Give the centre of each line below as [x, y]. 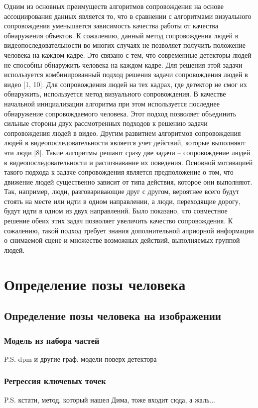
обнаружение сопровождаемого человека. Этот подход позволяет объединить [120, 113]
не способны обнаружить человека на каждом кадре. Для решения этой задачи [123, 64]
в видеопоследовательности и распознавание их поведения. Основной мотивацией [129, 162]
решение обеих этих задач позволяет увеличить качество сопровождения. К [119, 221]
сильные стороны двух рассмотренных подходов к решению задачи [106, 123]
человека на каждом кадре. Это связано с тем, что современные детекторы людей [128, 54]
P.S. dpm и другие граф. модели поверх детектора [80, 358]
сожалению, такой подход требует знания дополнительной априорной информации [129, 230]
